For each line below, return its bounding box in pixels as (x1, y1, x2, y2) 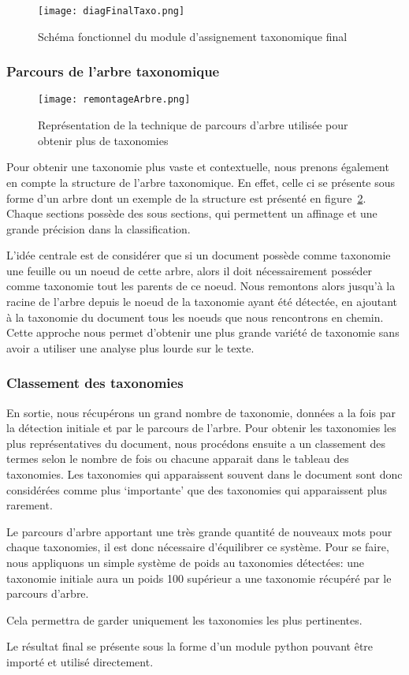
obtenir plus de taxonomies (38, 132, 169, 148)
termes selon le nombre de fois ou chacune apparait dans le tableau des (6, 450, 349, 467)
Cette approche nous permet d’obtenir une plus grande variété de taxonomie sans (6, 324, 400, 341)
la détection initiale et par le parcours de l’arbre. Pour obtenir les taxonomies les (6, 420, 396, 436)
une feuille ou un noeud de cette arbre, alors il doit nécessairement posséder (6, 262, 373, 278)
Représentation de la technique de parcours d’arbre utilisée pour (38, 117, 348, 133)
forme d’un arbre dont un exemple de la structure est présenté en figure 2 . (6, 189, 366, 206)
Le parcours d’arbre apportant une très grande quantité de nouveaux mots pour (6, 523, 392, 539)
